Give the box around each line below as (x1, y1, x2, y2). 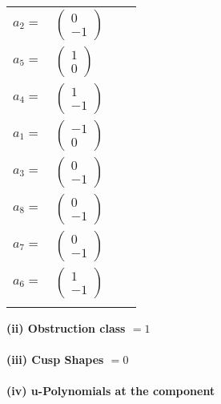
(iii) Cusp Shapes (6, 351, 104, 368)
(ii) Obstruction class (6, 320, 126, 336)
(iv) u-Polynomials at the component (6, 382, 215, 399)
